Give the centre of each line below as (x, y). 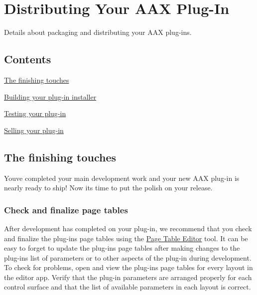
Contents (28, 59)
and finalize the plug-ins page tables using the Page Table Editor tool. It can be (126, 238)
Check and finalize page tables (66, 210)
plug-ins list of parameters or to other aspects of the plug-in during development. (128, 257)
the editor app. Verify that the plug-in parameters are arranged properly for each (128, 277)
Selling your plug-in (34, 130)
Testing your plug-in (35, 113)
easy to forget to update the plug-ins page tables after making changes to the (122, 248)
